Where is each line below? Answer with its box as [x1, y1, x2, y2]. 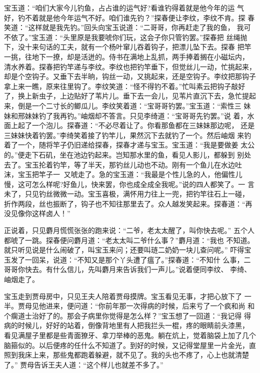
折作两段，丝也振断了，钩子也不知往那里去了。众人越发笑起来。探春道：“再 [4, 198, 252, 208]
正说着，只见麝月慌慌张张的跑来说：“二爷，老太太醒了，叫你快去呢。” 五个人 [4, 225, 254, 235]
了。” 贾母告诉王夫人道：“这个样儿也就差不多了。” [4, 359, 163, 369]
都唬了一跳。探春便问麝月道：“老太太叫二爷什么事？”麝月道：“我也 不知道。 [4, 234, 254, 245]
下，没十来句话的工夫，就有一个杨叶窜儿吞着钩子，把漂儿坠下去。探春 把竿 [4, 41, 251, 52]
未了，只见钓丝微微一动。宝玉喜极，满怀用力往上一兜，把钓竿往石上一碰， [4, 188, 249, 199]
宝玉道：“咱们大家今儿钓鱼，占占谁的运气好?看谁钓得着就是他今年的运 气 [4, 2, 244, 12]
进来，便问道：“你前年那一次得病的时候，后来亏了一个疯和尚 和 [45, 300, 255, 311]
